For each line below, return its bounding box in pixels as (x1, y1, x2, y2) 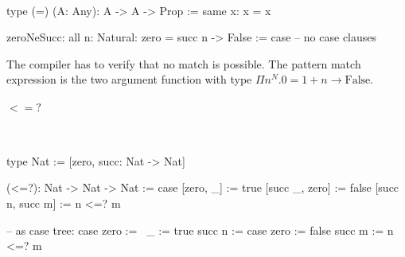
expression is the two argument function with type (6, 71, 252, 88)
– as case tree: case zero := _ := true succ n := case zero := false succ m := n (6, 221, 394, 238)
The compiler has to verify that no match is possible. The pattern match (6, 55, 361, 72)
